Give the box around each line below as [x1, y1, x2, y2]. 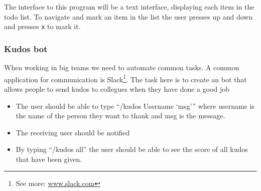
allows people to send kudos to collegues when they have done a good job [4, 83, 230, 94]
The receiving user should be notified [16, 127, 130, 137]
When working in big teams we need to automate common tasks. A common [4, 62, 239, 73]
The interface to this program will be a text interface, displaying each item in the [4, 2, 254, 12]
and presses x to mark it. [4, 21, 81, 32]
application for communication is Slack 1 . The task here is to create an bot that [4, 72, 247, 84]
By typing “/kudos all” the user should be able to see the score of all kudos [16, 144, 248, 154]
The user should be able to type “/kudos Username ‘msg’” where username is [16, 100, 254, 111]
